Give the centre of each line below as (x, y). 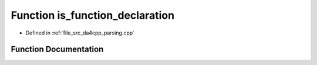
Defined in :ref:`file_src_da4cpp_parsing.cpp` (80, 33)
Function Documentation (57, 49)
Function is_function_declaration (93, 15)
